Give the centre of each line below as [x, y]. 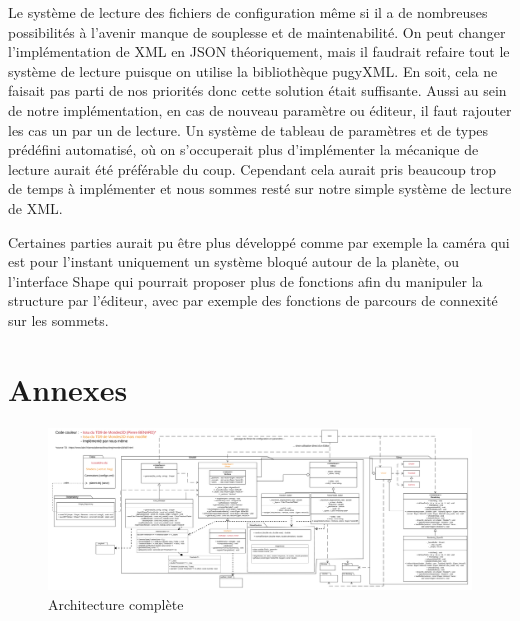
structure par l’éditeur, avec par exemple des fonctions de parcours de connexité [253, 300]
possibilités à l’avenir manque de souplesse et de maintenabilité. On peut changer [257, 31]
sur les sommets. [58, 319]
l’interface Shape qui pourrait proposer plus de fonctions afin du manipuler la [245, 280]
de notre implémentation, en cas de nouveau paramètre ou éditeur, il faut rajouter [260, 109]
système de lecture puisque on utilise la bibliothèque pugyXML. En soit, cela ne [253, 70]
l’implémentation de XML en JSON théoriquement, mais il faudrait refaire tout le [259, 51]
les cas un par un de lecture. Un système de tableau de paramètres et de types [248, 129]
